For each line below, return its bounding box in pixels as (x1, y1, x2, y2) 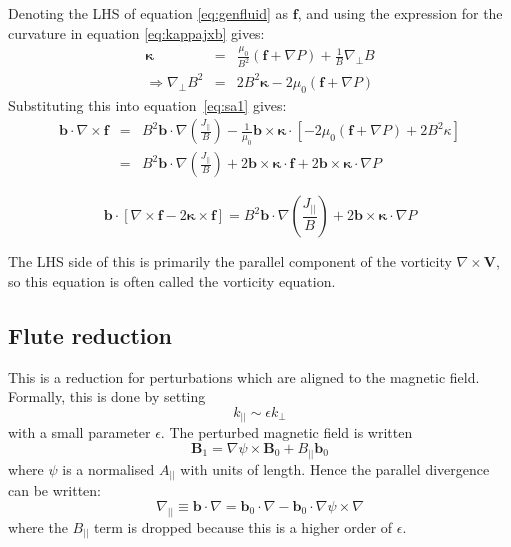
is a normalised (62, 458, 155, 479)
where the (8, 516, 68, 537)
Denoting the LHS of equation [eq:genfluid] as (8, 3, 289, 23)
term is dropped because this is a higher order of (94, 516, 393, 537)
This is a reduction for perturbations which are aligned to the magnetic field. (8, 366, 480, 387)
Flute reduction (8, 319, 172, 350)
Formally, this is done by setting (8, 386, 206, 407)
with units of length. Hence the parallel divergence (180, 458, 490, 479)
